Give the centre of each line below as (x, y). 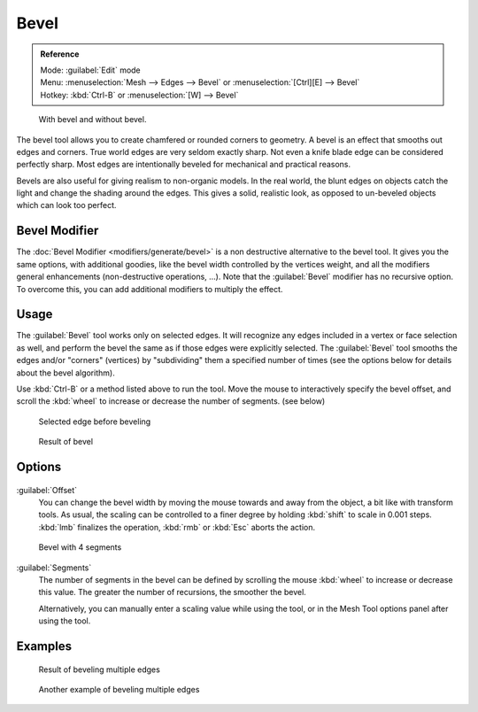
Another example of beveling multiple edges (119, 689)
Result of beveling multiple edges (100, 669)
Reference (60, 54)
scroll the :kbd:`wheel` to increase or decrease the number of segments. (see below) (171, 401)
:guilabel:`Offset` (47, 490)
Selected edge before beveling (95, 422)
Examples (44, 646)
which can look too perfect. (66, 205)
